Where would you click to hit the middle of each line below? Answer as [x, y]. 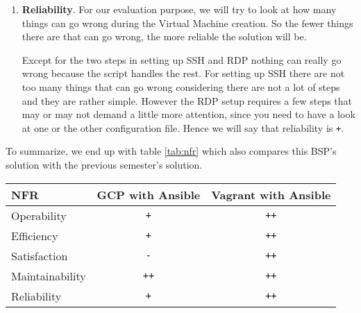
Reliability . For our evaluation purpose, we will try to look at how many [179, 9]
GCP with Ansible [149, 194]
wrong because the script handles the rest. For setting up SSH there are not [183, 73]
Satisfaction [40, 255]
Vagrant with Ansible [271, 194]
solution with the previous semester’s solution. [104, 164]
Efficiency [35, 235]
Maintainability [49, 276]
